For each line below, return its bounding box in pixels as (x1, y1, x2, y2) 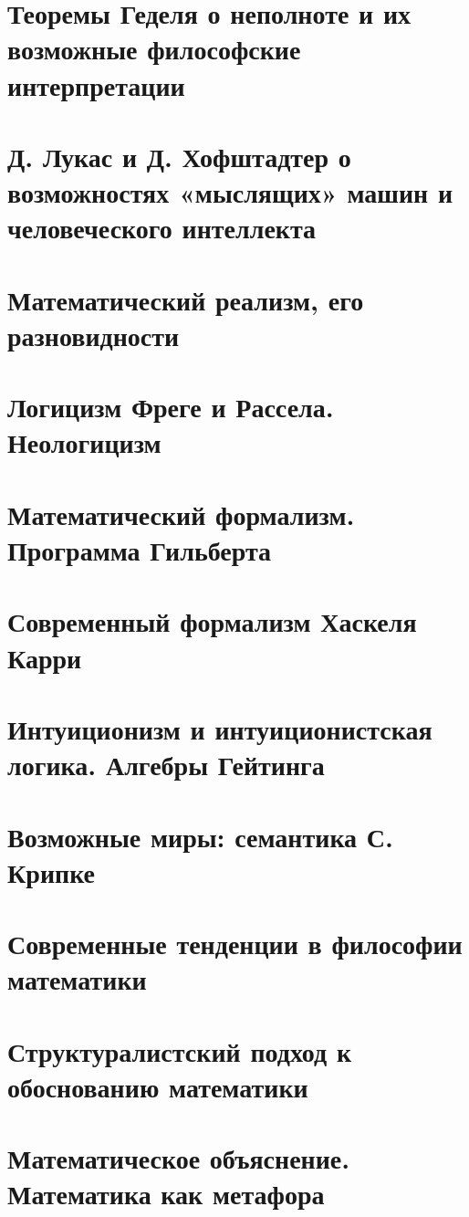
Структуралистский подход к (7, 1032, 352, 1069)
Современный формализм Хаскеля (7, 603, 417, 640)
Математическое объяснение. (7, 1139, 350, 1177)
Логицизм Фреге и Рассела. (7, 388, 334, 425)
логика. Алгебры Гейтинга (7, 746, 325, 783)
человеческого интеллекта (7, 209, 317, 247)
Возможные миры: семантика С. (7, 817, 393, 855)
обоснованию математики (7, 1067, 308, 1105)
